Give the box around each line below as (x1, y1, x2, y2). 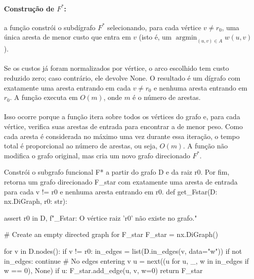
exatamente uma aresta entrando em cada (4, 82, 131, 93)
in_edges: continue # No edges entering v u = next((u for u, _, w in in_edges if (4, 255, 249, 266)
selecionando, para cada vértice (107, 22, 201, 32)
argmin (175, 34, 197, 42)
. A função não (183, 140, 228, 151)
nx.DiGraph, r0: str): (4, 196, 68, 206)
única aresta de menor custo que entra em (4, 32, 131, 42)
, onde (103, 92, 122, 102)
